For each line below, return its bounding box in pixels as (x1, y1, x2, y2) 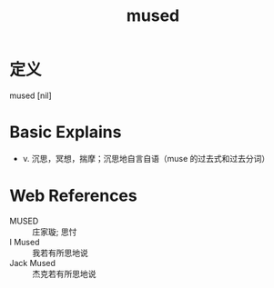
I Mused (9, 236, 40, 247)
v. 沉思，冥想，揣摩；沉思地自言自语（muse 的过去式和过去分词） (22, 153, 270, 164)
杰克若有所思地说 (32, 268, 96, 279)
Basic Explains (9, 122, 122, 143)
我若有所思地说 (32, 247, 88, 258)
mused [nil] (9, 90, 52, 101)
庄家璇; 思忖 (32, 226, 77, 237)
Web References (9, 185, 138, 206)
